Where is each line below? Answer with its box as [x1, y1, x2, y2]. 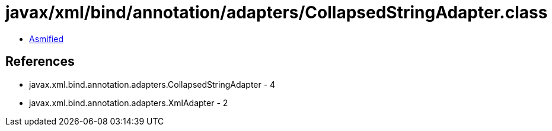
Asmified [29, 33, 64, 44]
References [5, 54, 75, 69]
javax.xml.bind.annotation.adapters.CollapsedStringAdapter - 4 [29, 79, 276, 90]
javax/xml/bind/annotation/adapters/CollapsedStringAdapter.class [5, 2, 548, 23]
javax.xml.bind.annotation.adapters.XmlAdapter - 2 [29, 97, 228, 108]
